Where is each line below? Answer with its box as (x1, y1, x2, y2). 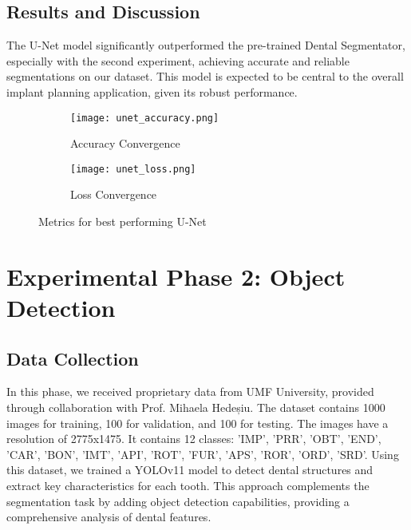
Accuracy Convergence (70, 135, 180, 152)
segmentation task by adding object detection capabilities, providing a (6, 492, 350, 509)
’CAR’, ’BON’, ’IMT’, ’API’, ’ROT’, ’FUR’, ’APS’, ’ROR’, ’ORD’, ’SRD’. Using (6, 445, 399, 462)
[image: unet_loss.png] (70, 163, 196, 175)
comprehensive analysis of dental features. (6, 508, 211, 525)
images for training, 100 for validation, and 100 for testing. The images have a (6, 414, 389, 431)
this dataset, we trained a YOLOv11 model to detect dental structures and (6, 461, 373, 478)
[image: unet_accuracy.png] (70, 112, 219, 124)
